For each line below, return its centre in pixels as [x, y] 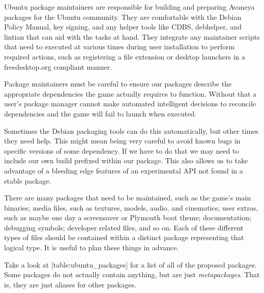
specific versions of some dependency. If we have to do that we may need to [122, 150]
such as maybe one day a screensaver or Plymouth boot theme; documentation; [128, 217]
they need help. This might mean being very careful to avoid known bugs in [122, 141]
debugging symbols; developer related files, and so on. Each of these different [124, 227]
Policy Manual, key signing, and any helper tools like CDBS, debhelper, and [123, 27]
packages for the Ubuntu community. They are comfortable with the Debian [123, 17]
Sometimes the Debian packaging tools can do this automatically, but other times [131, 130]
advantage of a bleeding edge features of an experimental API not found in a [124, 170]
